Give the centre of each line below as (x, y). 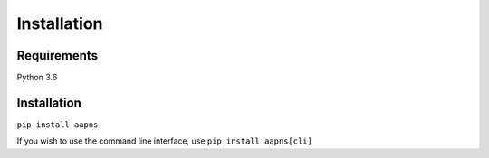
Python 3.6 (37, 78)
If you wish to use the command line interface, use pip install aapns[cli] (164, 141)
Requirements (58, 56)
